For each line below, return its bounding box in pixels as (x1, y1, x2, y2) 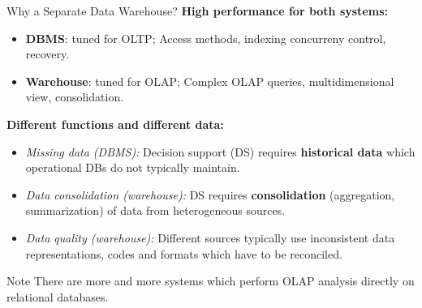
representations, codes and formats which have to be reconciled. (25, 245, 342, 262)
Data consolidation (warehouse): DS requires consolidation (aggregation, (25, 186, 395, 203)
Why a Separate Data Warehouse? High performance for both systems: (6, 2, 388, 19)
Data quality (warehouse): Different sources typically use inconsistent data (25, 229, 395, 246)
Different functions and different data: (6, 115, 224, 132)
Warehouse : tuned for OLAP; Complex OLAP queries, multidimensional (25, 72, 394, 89)
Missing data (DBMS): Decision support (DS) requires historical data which (25, 143, 416, 160)
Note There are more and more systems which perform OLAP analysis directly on (6, 272, 415, 289)
